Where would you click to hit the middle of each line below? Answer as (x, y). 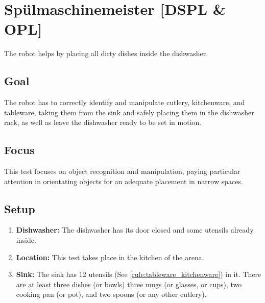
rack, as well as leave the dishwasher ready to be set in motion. (103, 122)
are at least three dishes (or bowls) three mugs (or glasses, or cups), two (129, 284)
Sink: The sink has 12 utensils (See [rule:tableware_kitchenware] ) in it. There (139, 274)
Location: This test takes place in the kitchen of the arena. (110, 257)
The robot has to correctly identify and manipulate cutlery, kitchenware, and (125, 102)
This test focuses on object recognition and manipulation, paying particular (122, 171)
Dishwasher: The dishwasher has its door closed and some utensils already (135, 230)
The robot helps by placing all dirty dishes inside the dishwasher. (106, 53)
